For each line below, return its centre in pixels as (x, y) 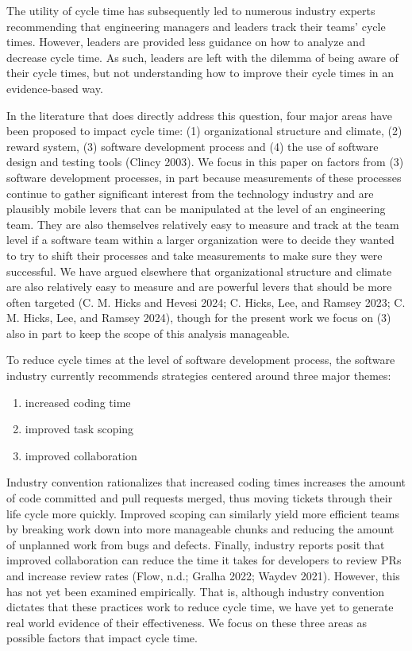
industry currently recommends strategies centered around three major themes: (199, 376)
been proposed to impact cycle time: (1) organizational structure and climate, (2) (204, 131)
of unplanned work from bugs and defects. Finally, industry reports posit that (196, 544)
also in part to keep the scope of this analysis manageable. (148, 333)
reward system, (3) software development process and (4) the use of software (193, 146)
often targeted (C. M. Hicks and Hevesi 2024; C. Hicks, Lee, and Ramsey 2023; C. (206, 302)
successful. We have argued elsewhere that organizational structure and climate (199, 271)
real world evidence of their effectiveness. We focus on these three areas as (187, 622)
